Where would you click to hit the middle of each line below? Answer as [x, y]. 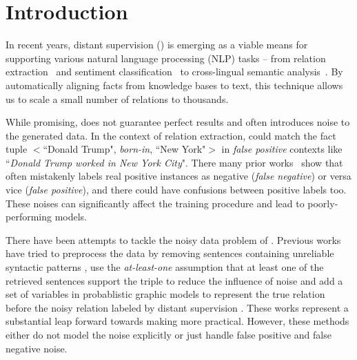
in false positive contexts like [282, 149]
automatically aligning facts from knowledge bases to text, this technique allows [174, 85]
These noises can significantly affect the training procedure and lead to [155, 203]
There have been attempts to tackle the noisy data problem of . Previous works [173, 239]
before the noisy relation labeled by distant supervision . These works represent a [177, 307]
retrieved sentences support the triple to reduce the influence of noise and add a [174, 280]
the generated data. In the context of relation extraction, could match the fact [171, 135]
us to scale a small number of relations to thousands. [117, 98]
